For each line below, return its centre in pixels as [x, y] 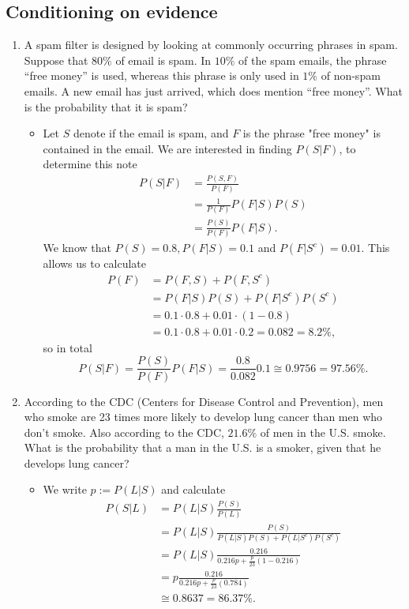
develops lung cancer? [77, 462]
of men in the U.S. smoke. [323, 432]
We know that [77, 248]
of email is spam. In [163, 60]
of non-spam [351, 75]
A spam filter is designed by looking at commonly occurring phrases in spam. [211, 45]
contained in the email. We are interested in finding [167, 148]
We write [65, 489]
